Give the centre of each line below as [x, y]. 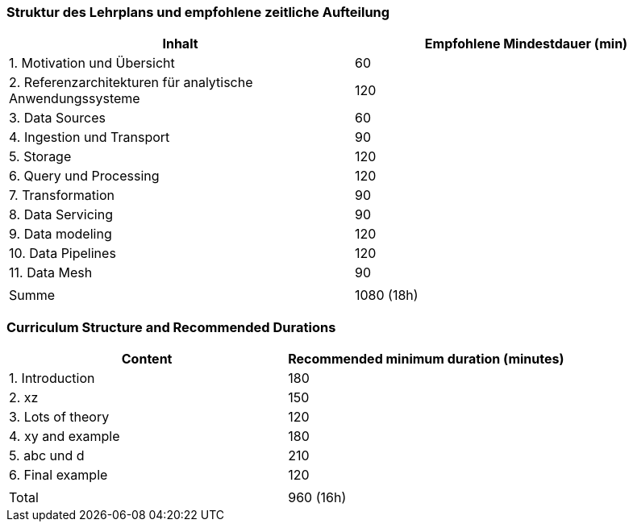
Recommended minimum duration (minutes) [426, 359]
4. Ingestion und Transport [90, 137]
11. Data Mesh [51, 273]
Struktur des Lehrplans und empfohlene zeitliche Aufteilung [198, 12]
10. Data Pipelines [62, 254]
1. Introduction [52, 378]
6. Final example [58, 475]
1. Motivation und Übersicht [92, 63]
